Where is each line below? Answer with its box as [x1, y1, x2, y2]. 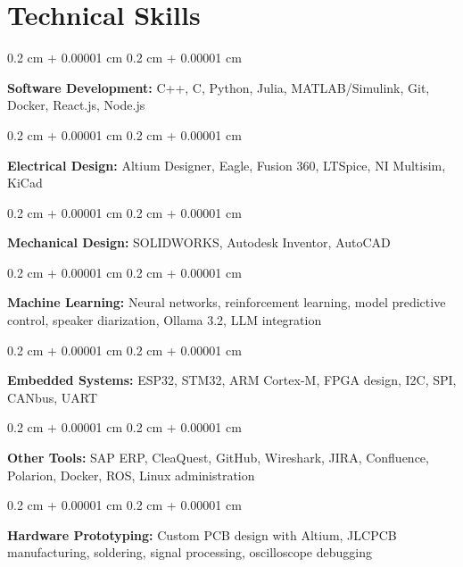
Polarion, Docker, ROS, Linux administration [7, 465, 255, 484]
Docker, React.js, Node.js [7, 96, 145, 114]
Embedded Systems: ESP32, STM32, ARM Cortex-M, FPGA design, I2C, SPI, [7, 371, 457, 389]
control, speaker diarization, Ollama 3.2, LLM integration [7, 311, 322, 329]
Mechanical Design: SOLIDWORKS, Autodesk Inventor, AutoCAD [7, 233, 391, 252]
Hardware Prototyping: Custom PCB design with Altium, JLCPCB [7, 525, 397, 544]
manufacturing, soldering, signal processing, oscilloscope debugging [7, 543, 372, 562]
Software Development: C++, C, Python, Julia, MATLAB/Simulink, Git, [7, 78, 430, 96]
